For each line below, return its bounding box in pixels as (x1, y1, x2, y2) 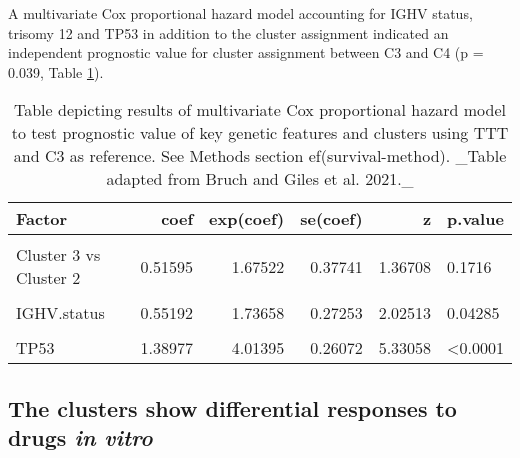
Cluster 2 (16, 266, 81, 290)
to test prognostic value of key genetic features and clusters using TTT (11, 121, 509, 145)
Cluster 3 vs (16, 243, 101, 267)
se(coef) (300, 207, 363, 231)
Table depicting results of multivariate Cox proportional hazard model (13, 98, 506, 122)
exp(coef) (209, 207, 285, 231)
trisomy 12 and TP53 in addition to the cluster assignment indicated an (8, 22, 449, 43)
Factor (16, 207, 68, 231)
